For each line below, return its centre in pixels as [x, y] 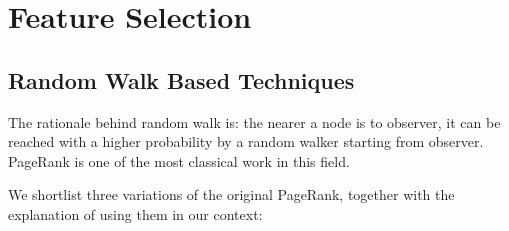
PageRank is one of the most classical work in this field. [179, 160]
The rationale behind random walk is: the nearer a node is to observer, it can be [254, 121]
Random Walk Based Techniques [181, 79]
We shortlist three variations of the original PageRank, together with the [231, 194]
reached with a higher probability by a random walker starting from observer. [246, 141]
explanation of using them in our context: [135, 213]
